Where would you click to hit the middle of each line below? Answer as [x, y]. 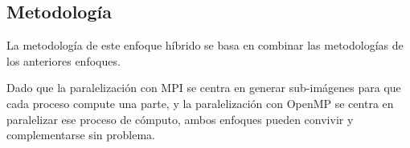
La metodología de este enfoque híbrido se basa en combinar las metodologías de [205, 45]
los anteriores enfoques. [64, 60]
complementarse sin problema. [81, 135]
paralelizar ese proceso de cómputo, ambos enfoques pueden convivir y [180, 119]
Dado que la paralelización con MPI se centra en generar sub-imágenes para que [204, 88]
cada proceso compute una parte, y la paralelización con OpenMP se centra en [200, 103]
